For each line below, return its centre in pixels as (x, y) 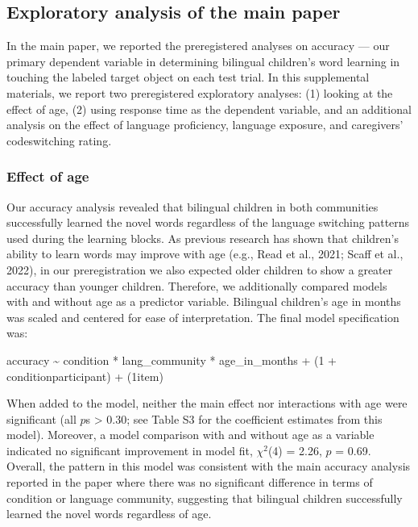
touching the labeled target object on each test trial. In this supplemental (188, 77)
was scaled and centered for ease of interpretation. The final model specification (203, 317)
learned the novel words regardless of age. (109, 514)
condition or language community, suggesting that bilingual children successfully (205, 498)
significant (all (41, 418)
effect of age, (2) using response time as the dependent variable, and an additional (209, 109)
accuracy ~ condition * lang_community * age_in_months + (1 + (172, 360)
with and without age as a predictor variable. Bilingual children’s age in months (204, 301)
